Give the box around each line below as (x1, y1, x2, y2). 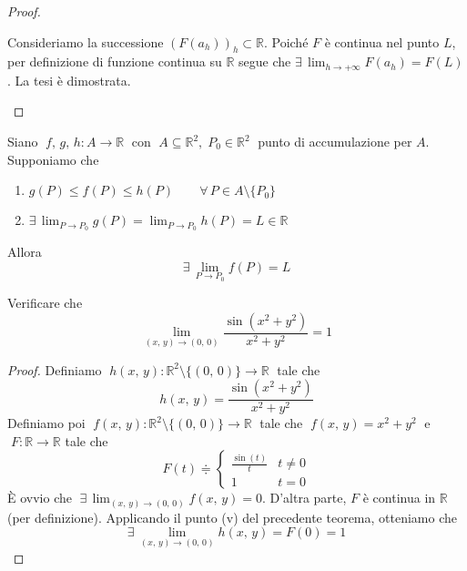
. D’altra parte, (261, 488, 347, 507)
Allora (7, 242, 42, 261)
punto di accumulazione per (258, 132, 412, 151)
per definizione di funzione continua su (7, 52, 222, 71)
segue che (239, 52, 291, 71)
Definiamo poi (7, 413, 86, 433)
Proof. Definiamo (7, 360, 102, 379)
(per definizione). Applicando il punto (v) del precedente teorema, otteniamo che (7, 507, 458, 526)
